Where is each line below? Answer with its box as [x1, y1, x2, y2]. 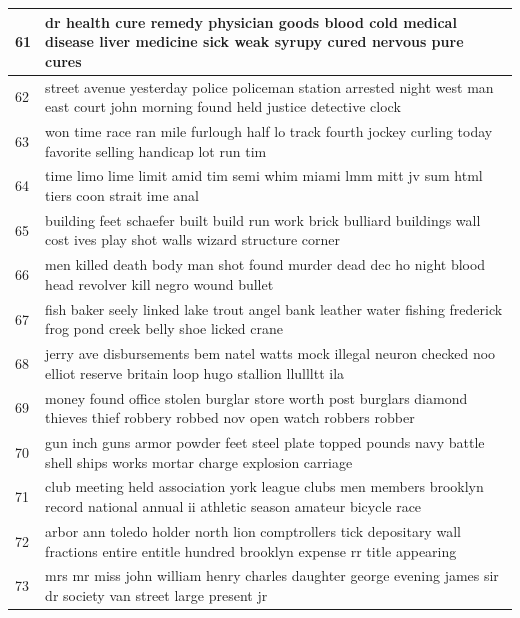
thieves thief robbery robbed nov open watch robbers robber [45, 407, 415, 428]
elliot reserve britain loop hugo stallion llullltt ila [45, 362, 345, 383]
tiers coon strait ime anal [45, 185, 199, 205]
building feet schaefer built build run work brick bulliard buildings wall [45, 209, 481, 230]
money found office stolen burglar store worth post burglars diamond [45, 387, 468, 408]
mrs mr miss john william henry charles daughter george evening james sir [45, 565, 499, 586]
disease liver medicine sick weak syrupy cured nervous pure [45, 31, 464, 52]
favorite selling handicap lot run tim [45, 140, 267, 161]
